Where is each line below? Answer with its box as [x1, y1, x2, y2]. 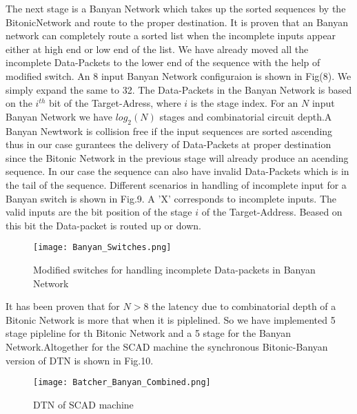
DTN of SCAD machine [33, 397, 134, 411]
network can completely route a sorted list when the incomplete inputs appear [6, 28, 336, 43]
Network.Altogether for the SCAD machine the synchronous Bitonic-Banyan [6, 339, 328, 353]
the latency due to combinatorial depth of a [152, 299, 336, 313]
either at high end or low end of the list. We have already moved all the [6, 41, 309, 56]
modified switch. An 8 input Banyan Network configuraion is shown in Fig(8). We [6, 68, 351, 83]
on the [6, 96, 32, 110]
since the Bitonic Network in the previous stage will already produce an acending [6, 150, 349, 165]
